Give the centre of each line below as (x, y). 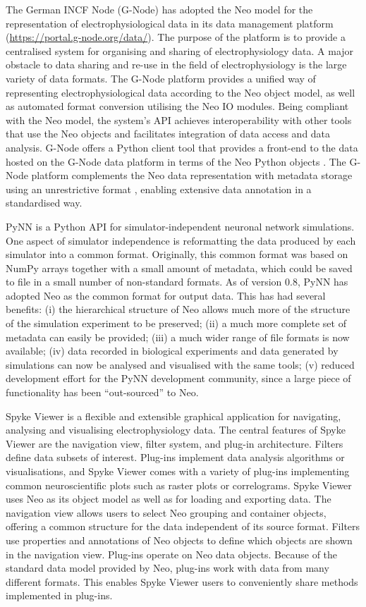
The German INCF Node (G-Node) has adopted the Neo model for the (159, 9)
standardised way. (44, 203)
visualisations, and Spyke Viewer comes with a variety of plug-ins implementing (178, 471)
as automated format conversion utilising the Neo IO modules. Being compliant (177, 106)
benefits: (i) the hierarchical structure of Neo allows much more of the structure (178, 309)
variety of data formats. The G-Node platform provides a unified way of (161, 78)
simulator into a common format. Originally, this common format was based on (177, 254)
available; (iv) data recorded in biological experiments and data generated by (172, 351)
